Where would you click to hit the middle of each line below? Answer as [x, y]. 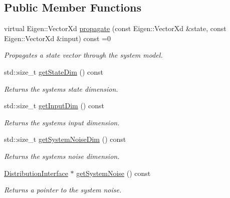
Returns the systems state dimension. [61, 88]
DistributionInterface [36, 173]
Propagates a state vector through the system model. [83, 55]
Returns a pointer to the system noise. [63, 190]
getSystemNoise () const [113, 173]
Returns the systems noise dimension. [62, 156]
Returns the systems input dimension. [62, 122]
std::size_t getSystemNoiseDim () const [65, 139]
